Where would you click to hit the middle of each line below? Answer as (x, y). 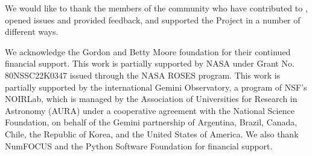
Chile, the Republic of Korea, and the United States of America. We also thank (152, 133)
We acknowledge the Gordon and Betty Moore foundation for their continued (148, 51)
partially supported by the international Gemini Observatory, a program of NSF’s (156, 87)
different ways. (32, 31)
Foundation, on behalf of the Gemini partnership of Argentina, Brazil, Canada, (151, 122)
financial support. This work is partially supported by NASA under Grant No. (150, 63)
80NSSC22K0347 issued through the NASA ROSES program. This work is (143, 75)
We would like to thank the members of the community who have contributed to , (156, 8)
